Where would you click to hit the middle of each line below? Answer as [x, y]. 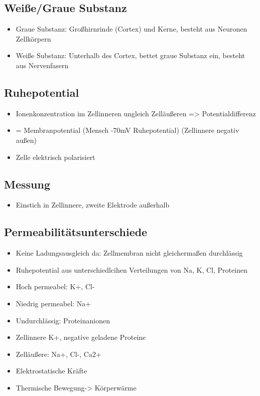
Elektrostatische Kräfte [51, 371]
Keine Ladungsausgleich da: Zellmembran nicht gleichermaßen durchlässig [129, 253]
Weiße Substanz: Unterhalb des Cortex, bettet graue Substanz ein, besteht [131, 55]
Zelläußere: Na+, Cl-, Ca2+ [58, 354]
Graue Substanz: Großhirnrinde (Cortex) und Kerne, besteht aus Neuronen [132, 29]
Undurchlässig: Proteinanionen [63, 320]
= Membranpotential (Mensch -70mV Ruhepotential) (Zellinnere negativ [127, 130]
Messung [27, 184]
